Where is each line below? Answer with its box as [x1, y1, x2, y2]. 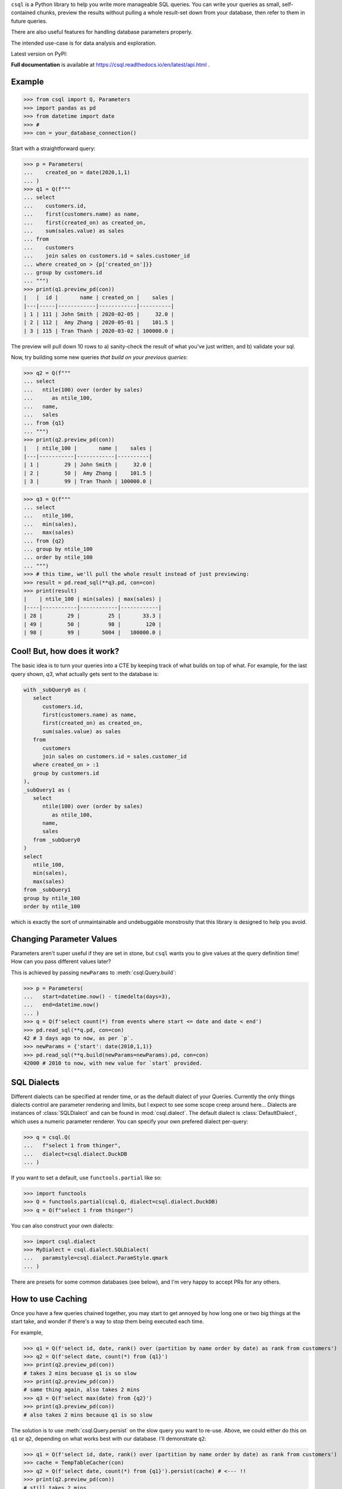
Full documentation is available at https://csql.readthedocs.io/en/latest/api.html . [11, 61, 210, 68]
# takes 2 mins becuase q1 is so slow [23, 1370, 137, 1376]
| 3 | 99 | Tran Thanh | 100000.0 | [23, 478, 153, 485]
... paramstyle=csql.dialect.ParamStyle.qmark [23, 1254, 168, 1261]
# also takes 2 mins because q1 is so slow [23, 1412, 153, 1418]
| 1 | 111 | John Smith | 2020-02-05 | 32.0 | [23, 310, 175, 317]
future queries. [11, 17, 48, 24]
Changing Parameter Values [11, 934, 117, 944]
